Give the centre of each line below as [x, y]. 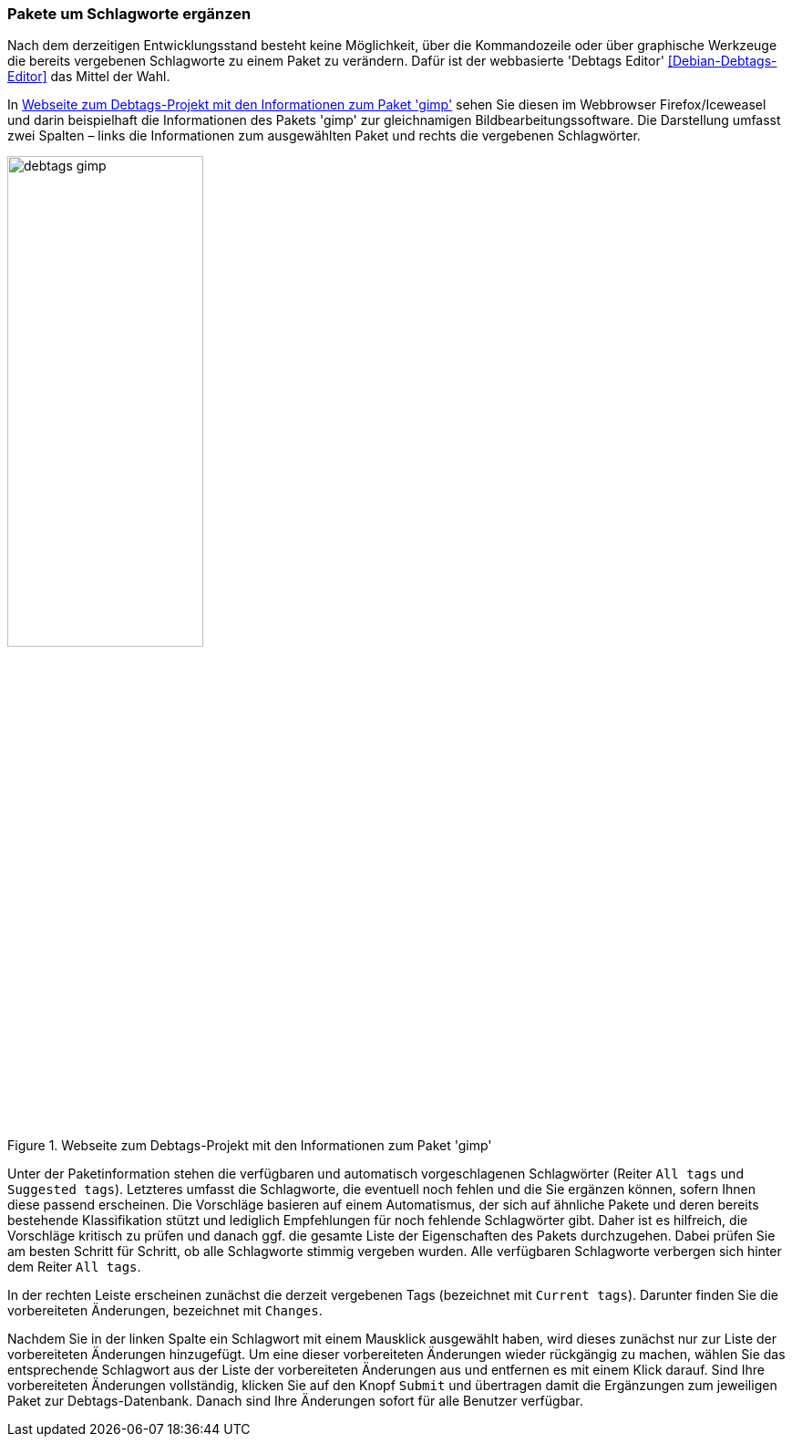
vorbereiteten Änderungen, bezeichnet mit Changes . [165, 1311]
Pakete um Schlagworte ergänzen [129, 14]
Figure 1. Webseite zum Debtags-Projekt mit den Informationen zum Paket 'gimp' [250, 1146]
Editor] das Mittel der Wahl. [89, 77]
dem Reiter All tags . [74, 1267]
